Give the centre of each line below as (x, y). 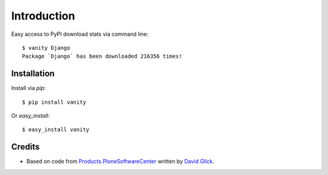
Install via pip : (29, 88)
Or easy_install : (30, 116)
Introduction (43, 16)
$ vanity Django (46, 48)
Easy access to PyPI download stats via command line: (80, 34)
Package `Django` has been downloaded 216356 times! (102, 57)
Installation (33, 74)
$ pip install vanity (54, 102)
